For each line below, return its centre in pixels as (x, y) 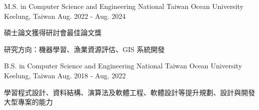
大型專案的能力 (28, 102)
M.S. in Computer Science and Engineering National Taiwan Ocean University (124, 6)
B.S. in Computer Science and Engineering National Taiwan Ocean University (123, 66)
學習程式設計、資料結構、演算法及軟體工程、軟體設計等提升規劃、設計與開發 (129, 92)
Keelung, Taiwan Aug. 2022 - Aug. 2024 (65, 16)
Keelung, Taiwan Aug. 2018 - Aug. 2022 (65, 75)
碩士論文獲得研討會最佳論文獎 (53, 32)
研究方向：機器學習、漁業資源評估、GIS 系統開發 (84, 49)
